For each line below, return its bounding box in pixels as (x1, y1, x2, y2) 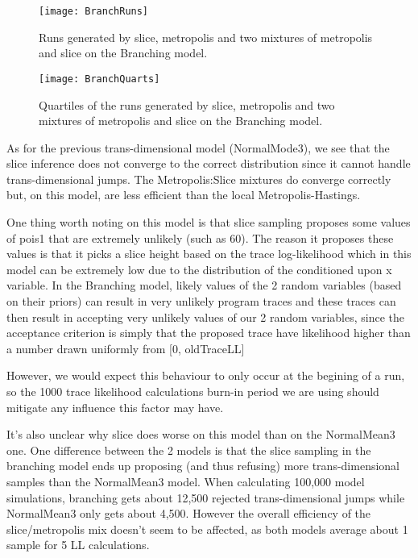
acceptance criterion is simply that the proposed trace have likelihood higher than (6, 324, 411, 341)
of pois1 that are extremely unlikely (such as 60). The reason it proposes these (6, 229, 394, 246)
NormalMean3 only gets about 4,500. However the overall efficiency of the (6, 505, 371, 522)
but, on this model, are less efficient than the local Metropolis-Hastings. (6, 186, 361, 203)
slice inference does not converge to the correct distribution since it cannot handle (6, 155, 411, 172)
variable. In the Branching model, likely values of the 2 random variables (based (6, 277, 402, 294)
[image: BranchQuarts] (39, 73, 160, 85)
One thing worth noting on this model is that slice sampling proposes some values (6, 214, 411, 231)
